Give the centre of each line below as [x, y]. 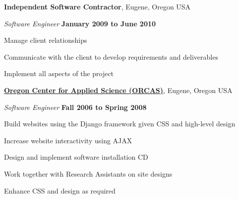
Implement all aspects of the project [59, 73]
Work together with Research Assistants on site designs [88, 173]
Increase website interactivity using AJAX [68, 140]
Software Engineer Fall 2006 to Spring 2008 [75, 107]
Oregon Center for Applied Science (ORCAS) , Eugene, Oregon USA [118, 90]
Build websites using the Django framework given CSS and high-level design [120, 124]
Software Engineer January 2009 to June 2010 [80, 23]
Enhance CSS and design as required [60, 190]
